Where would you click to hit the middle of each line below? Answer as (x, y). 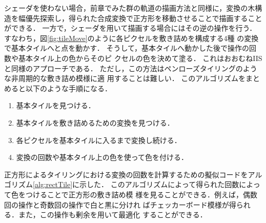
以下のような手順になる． (68, 88)
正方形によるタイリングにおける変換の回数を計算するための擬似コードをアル (133, 174)
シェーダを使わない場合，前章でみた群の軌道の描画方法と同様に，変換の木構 (133, 8)
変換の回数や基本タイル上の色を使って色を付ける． (102, 157)
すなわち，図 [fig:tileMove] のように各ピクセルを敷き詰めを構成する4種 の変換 (131, 38)
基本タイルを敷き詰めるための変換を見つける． (95, 122)
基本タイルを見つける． (56, 105)
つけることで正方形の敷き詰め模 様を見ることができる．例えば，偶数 (141, 194)
